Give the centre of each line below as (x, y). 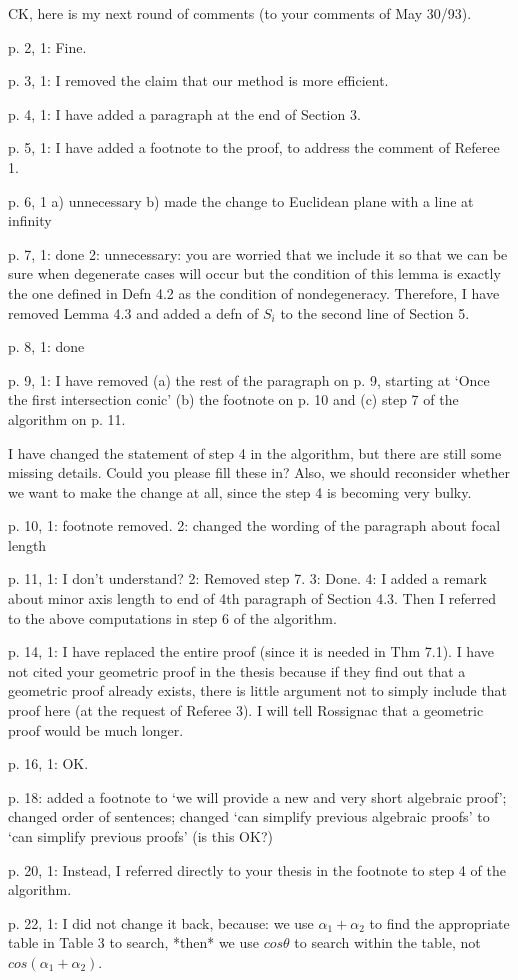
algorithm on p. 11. (67, 418)
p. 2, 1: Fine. (47, 46)
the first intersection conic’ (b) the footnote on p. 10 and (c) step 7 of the (233, 399)
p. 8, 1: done (46, 346)
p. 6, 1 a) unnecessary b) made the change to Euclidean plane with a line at (241, 200)
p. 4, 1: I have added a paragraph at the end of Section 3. (184, 113)
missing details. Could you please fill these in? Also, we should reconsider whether (259, 472)
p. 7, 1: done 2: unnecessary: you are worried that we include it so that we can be (258, 253)
